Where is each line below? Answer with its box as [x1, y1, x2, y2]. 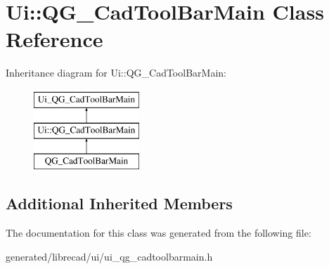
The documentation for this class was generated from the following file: [6, 225, 311, 240]
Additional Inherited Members [6, 192, 233, 214]
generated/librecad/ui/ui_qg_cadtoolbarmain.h [6, 249, 213, 263]
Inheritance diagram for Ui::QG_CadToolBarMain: [6, 65, 226, 80]
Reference [6, 25, 103, 53]
